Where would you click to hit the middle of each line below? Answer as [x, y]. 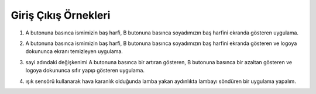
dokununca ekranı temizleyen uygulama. [74, 51]
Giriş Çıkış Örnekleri [61, 15]
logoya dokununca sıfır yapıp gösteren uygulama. [85, 71]
